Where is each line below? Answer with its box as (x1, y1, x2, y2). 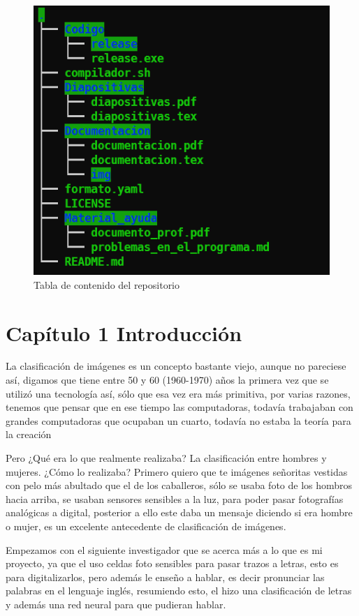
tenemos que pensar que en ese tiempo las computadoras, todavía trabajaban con (6, 400, 353, 414)
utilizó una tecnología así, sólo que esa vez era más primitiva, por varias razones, (6, 386, 351, 400)
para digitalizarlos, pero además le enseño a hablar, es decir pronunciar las (6, 569, 325, 584)
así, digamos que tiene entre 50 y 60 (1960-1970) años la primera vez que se (6, 373, 329, 387)
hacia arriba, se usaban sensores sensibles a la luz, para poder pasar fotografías (6, 491, 344, 506)
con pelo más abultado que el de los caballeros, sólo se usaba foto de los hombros (6, 478, 353, 493)
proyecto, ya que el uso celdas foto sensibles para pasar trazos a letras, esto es (6, 556, 339, 571)
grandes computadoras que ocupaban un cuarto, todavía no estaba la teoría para (6, 413, 351, 428)
